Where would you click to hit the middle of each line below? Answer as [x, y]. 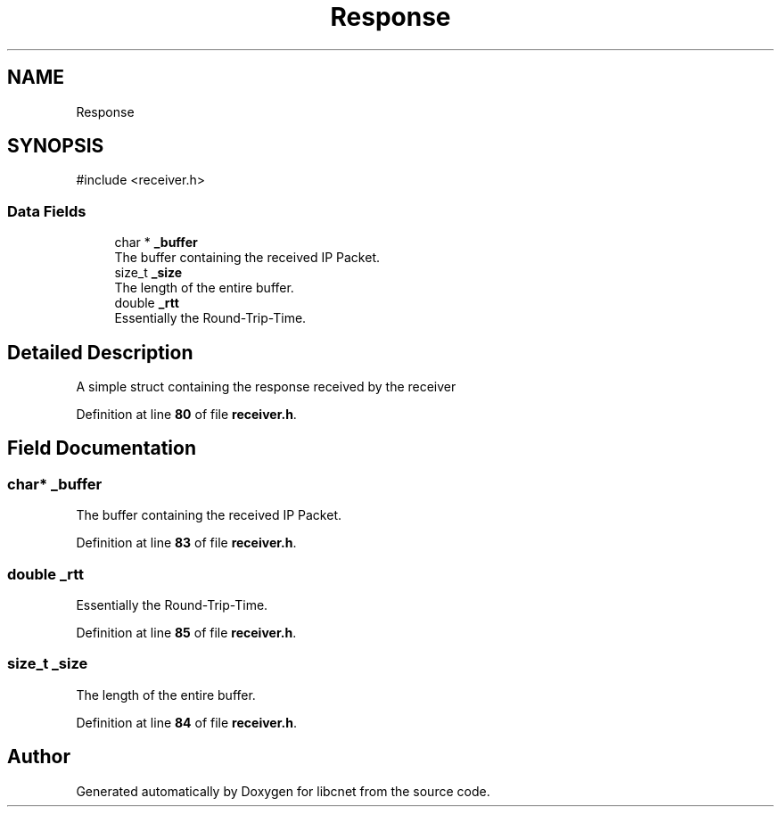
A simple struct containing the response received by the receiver [266, 387]
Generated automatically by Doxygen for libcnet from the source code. [283, 791]
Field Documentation [102, 448]
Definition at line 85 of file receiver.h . [186, 633]
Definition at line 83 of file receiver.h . [186, 543]
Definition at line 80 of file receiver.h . [186, 415]
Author [39, 757]
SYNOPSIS [56, 146]
